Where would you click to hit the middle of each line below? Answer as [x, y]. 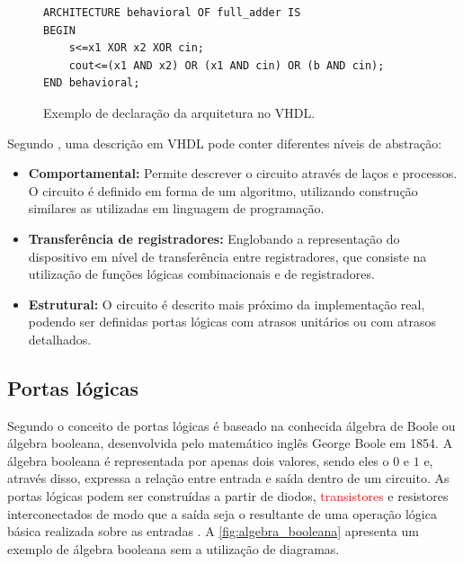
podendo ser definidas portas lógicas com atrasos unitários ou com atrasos [232, 322]
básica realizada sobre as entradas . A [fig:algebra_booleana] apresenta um [213, 531]
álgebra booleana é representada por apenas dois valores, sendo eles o [198, 460]
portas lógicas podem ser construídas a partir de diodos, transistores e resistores [228, 496]
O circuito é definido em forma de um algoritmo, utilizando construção [223, 190]
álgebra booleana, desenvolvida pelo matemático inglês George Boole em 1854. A [230, 443]
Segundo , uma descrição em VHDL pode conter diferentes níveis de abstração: [225, 143]
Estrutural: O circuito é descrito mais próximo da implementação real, [227, 304]
